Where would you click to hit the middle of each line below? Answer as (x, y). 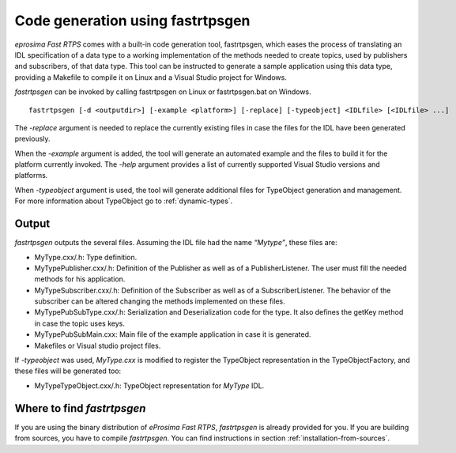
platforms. (31, 176)
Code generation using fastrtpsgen (132, 21)
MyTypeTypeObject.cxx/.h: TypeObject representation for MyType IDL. (149, 385)
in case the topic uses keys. (80, 323)
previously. (32, 139)
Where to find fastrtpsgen (80, 408)
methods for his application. (80, 279)
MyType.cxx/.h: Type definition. (86, 257)
